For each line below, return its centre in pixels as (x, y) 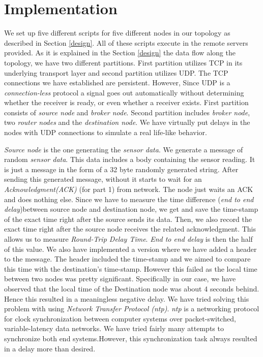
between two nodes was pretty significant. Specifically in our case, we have (120, 279)
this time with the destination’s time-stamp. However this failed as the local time (131, 268)
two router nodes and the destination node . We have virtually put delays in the (127, 122)
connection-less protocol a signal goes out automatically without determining (124, 92)
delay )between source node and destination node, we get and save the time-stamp (131, 209)
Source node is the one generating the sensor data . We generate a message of (124, 149)
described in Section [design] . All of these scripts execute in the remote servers (126, 42)
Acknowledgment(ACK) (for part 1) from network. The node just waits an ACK (129, 189)
